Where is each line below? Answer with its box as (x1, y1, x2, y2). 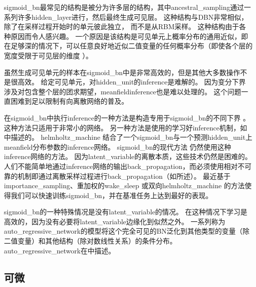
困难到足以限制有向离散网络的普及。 (10, 96, 128, 106)
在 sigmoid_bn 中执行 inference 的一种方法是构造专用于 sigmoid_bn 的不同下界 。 (4, 112, 250, 123)
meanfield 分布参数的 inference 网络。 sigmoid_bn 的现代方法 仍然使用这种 (4, 141, 231, 152)
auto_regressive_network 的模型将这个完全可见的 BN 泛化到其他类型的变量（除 (4, 226, 250, 236)
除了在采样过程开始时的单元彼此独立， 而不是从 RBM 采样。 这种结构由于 (4, 21, 239, 32)
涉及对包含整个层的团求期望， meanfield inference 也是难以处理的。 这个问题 (4, 86, 242, 96)
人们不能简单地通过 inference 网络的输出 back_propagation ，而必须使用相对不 (4, 161, 245, 171)
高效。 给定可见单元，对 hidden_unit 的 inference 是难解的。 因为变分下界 (17, 77, 246, 87)
